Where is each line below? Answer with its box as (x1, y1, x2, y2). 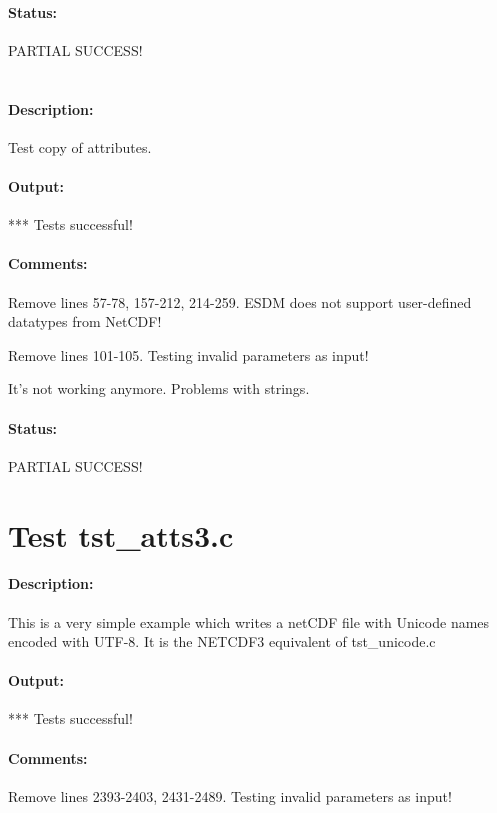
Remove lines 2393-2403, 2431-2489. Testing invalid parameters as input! (8, 785, 452, 806)
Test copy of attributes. (8, 136, 152, 157)
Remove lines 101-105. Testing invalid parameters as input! (8, 344, 369, 365)
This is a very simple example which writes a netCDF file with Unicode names (8, 611, 490, 632)
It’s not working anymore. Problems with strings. (8, 378, 310, 399)
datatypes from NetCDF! (8, 311, 162, 332)
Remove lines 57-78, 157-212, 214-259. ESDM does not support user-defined (8, 291, 472, 312)
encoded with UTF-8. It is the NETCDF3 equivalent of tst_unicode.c (8, 631, 436, 652)
